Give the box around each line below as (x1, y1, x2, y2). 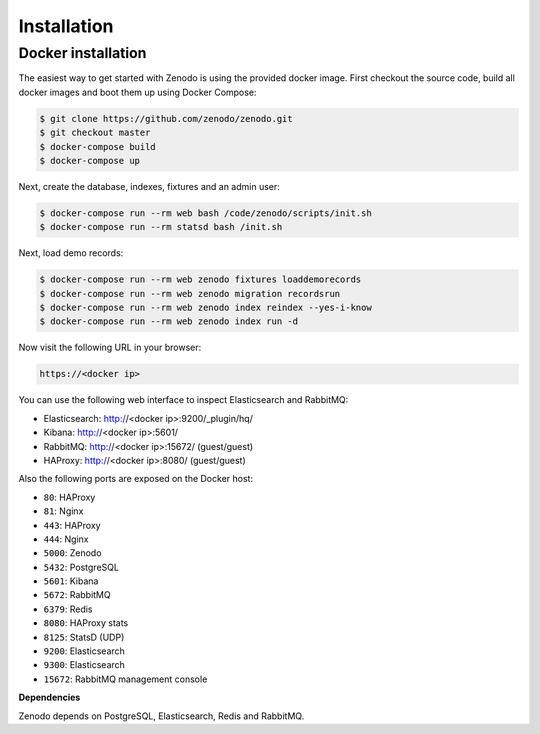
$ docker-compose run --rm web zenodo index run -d (39, 316, 299, 327)
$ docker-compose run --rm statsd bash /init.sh (39, 221, 283, 233)
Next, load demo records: (18, 247, 124, 259)
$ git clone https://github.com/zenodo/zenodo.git (39, 113, 294, 124)
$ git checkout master (39, 127, 151, 139)
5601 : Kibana (43, 575, 99, 587)
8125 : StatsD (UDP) (43, 631, 125, 643)
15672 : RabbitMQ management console (43, 673, 208, 685)
